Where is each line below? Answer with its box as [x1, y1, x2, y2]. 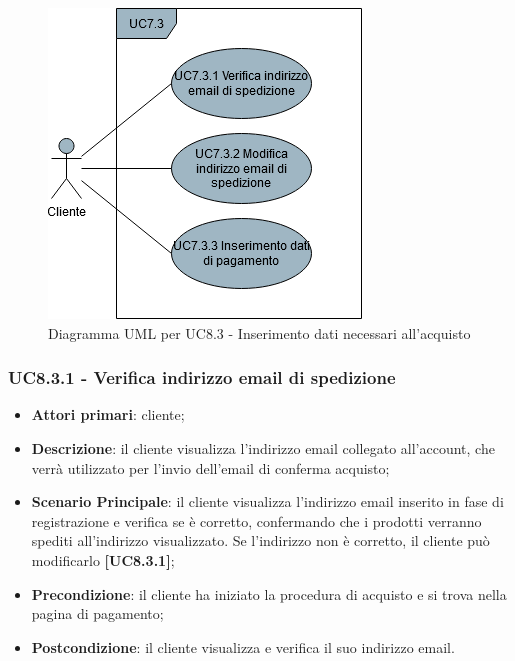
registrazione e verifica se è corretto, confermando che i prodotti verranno [31, 510, 482, 531]
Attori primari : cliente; [31, 404, 185, 425]
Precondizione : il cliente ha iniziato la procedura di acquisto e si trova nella [31, 583, 507, 604]
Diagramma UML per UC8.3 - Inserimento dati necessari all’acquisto [48, 322, 471, 343]
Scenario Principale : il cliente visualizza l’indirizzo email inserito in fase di [31, 491, 504, 512]
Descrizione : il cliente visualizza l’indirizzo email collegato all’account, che [31, 438, 495, 458]
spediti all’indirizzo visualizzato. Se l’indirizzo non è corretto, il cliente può [31, 530, 490, 551]
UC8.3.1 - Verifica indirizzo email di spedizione [8, 365, 396, 390]
